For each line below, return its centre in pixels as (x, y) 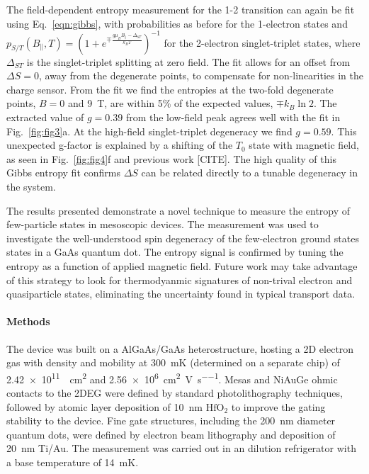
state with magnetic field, (304, 145)
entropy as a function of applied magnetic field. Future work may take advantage (182, 266)
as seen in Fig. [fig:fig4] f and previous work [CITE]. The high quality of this (171, 158)
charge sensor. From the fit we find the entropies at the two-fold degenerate (170, 89)
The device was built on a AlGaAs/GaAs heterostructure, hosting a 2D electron (180, 348)
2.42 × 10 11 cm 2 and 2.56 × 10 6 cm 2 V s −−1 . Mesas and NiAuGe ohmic (172, 378)
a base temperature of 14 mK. (73, 462)
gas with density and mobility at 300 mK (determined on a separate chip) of (173, 362)
